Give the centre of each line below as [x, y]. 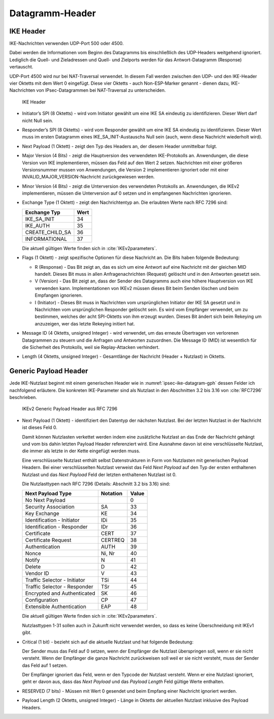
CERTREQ [113, 540]
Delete [33, 567]
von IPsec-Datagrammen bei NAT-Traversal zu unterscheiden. [101, 90]
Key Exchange [42, 514]
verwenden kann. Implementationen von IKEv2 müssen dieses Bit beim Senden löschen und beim [136, 288]
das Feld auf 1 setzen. [45, 665]
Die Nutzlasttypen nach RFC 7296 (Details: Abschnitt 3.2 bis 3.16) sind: [96, 484]
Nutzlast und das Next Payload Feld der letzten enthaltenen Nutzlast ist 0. [99, 475]
